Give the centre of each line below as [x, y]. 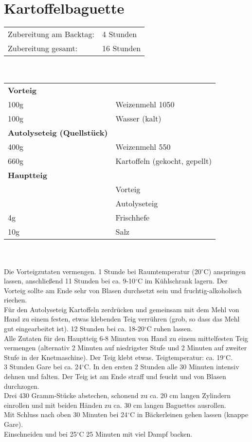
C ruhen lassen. [170, 329]
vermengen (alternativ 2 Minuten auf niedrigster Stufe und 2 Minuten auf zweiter [126, 348]
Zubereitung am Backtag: [51, 34]
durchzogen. [22, 386]
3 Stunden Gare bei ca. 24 [43, 367]
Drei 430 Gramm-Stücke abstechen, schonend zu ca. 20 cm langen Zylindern [117, 395]
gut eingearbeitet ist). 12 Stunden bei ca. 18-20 [74, 329]
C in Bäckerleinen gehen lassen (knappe [189, 414]
